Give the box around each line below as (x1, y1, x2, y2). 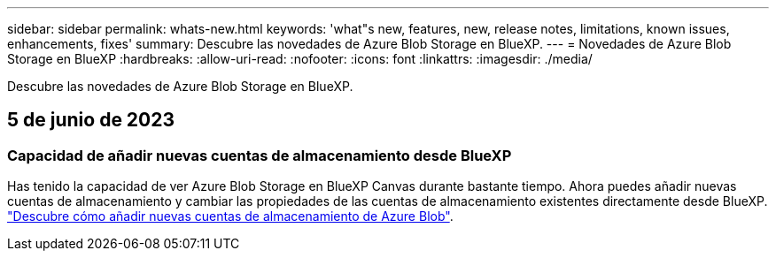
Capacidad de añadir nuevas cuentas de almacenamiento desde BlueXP (7, 146, 512, 164)
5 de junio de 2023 (7, 109, 175, 132)
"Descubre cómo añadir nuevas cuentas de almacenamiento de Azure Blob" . (7, 209, 454, 224)
